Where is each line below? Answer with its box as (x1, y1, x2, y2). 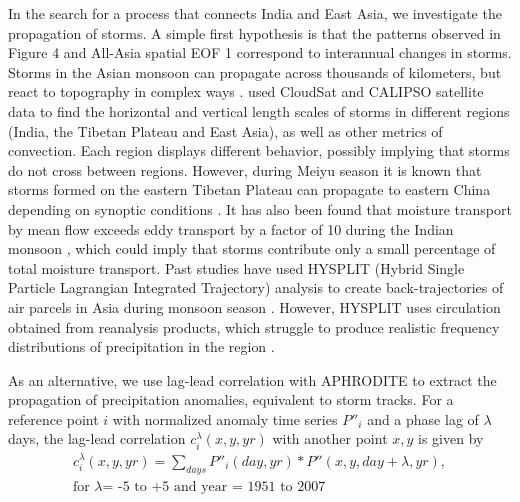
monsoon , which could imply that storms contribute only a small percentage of (8, 238, 496, 259)
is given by (418, 428, 484, 449)
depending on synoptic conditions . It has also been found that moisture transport (8, 198, 512, 219)
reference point (8, 408, 99, 429)
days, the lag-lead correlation (8, 428, 186, 449)
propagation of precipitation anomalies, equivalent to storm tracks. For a (8, 389, 454, 410)
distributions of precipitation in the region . (8, 336, 275, 357)
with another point (272, 428, 388, 449)
